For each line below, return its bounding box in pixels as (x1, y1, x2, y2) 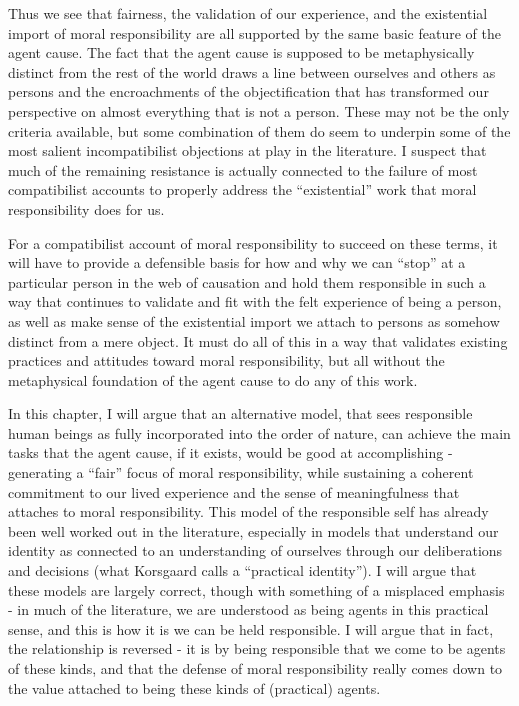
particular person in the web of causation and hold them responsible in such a (8, 271, 486, 292)
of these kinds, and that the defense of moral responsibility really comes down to (8, 658, 503, 678)
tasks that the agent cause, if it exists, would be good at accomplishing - (8, 442, 453, 463)
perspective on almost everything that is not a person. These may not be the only (8, 100, 510, 121)
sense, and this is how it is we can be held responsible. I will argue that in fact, (8, 618, 494, 639)
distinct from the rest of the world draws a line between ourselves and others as (8, 61, 496, 82)
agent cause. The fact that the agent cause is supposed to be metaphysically (8, 42, 475, 63)
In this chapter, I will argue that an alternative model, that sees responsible (8, 403, 473, 424)
